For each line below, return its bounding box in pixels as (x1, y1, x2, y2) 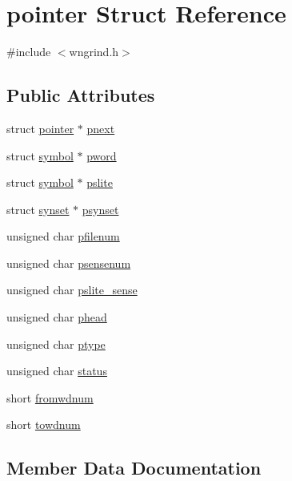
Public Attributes (6, 83, 155, 107)
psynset (82, 200, 119, 217)
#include (6, 43, 51, 60)
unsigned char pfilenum (6, 228, 120, 245)
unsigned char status (6, 362, 107, 379)
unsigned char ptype (6, 335, 106, 352)
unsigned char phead (6, 309, 107, 325)
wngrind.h (69, 43, 119, 60)
